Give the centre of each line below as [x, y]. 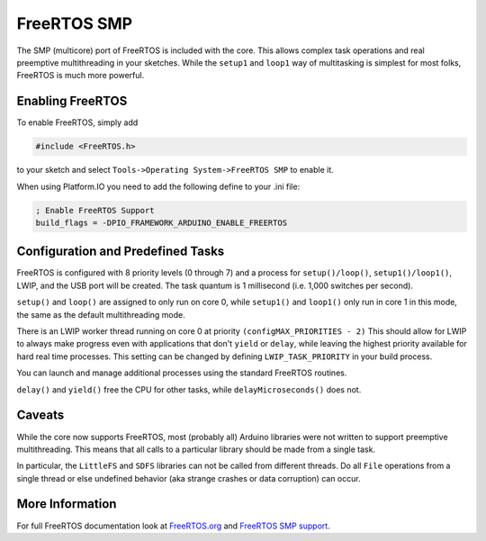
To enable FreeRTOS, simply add [77, 122]
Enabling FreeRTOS [72, 101]
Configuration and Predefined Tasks [121, 252]
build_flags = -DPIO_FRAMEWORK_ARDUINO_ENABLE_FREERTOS [162, 222]
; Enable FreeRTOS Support [95, 210]
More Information [67, 504]
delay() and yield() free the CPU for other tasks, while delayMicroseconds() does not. [189, 389]
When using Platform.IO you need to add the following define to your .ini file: [158, 186]
